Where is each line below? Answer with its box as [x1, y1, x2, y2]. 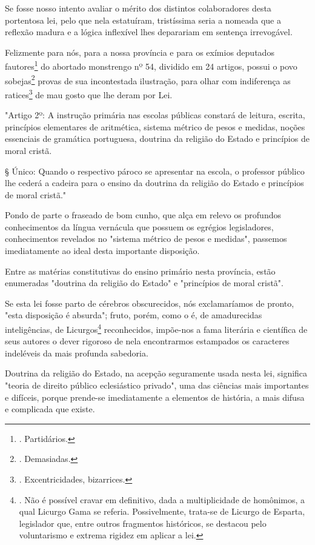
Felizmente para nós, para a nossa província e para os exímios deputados [5, 45, 274, 58]
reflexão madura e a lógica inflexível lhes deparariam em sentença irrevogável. [5, 25, 293, 38]
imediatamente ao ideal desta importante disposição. [5, 244, 200, 257]
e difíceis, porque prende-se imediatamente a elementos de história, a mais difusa [5, 390, 305, 403]
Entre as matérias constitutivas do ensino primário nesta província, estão [5, 264, 276, 277]
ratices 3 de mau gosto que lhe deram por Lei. [5, 86, 173, 101]
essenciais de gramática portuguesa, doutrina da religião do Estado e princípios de [5, 132, 310, 145]
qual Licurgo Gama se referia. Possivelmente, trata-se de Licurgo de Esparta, [19, 505, 305, 518]
